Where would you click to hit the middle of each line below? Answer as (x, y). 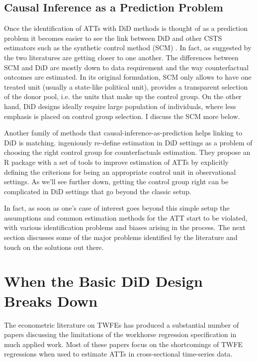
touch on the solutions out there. (54, 247)
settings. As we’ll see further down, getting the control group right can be (116, 181)
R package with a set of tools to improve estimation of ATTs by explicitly (117, 162)
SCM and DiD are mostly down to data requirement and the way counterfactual (127, 67)
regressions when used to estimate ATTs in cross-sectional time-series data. (118, 354)
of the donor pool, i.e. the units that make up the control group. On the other (123, 96)
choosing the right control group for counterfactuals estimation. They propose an (127, 152)
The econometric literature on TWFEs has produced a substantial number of (122, 324)
